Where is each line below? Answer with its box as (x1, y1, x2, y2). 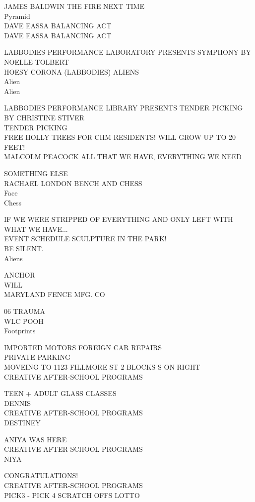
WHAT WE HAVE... (4, 223, 68, 234)
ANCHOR (4, 270, 35, 280)
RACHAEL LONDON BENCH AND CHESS (4, 178, 142, 188)
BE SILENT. (4, 243, 44, 254)
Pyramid (4, 10, 30, 21)
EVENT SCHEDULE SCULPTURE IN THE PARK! (4, 233, 167, 244)
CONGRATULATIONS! (4, 470, 78, 481)
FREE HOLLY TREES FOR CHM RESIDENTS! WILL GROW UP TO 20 (4, 132, 236, 142)
